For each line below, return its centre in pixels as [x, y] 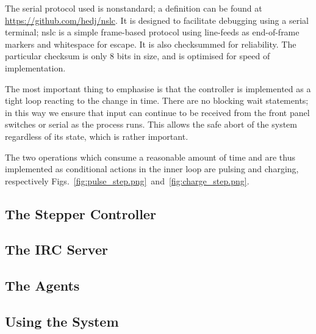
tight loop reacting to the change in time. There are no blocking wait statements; [157, 100]
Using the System [62, 321]
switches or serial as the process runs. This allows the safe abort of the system [151, 124]
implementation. [35, 67]
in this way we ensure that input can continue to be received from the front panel [157, 112]
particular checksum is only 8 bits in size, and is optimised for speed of [138, 56]
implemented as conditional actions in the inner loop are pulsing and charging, [152, 169]
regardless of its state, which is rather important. [97, 136]
